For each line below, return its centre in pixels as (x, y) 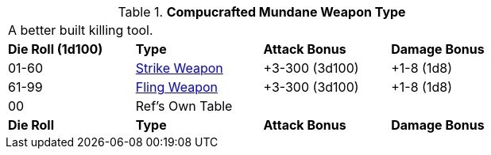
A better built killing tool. (81, 30)
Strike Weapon (179, 68)
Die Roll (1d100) (56, 49)
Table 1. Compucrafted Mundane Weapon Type (262, 12)
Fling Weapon (176, 87)
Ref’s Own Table (184, 106)
